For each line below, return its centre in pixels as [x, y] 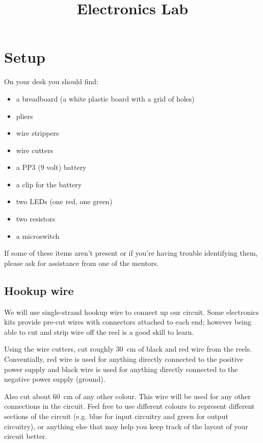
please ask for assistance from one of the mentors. [82, 263]
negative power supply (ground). [55, 379]
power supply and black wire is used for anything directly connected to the [121, 369]
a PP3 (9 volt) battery [51, 167]
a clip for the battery [49, 184]
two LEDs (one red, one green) [64, 201]
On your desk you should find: [51, 81]
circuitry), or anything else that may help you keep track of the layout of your [126, 426]
